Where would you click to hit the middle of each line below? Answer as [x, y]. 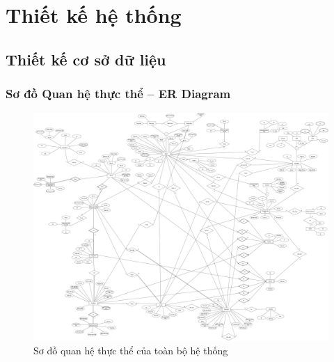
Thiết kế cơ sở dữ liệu [86, 59]
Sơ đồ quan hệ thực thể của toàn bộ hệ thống [131, 351]
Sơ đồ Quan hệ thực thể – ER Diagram [118, 94]
